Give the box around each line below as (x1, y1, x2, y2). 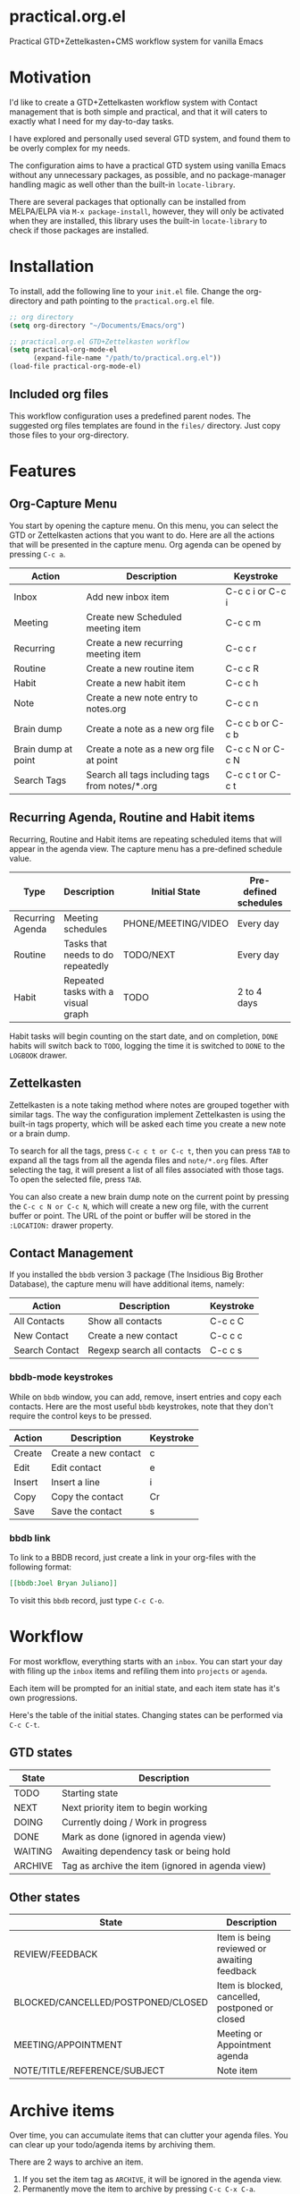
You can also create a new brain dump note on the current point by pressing (9, 1191, 289, 1202)
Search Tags (13, 774, 67, 787)
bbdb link (9, 1532, 51, 1544)
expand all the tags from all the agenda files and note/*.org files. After (9, 1154, 269, 1165)
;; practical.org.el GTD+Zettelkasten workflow (9, 337, 190, 346)
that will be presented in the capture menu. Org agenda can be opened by (9, 539, 281, 549)
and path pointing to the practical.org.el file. (44, 295, 215, 306)
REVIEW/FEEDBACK (13, 1948, 98, 1960)
